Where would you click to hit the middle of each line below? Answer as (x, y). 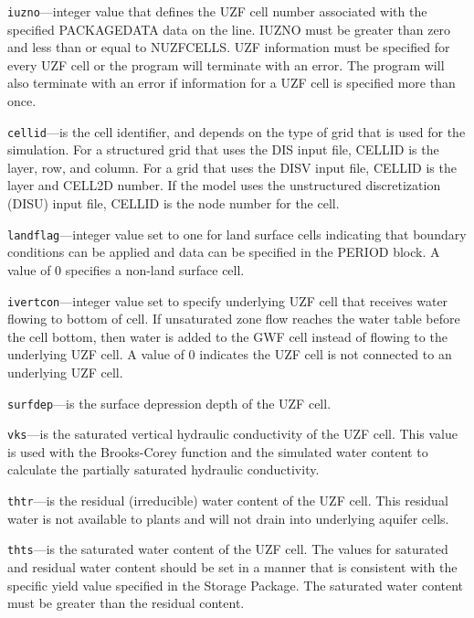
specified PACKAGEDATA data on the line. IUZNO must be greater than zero (229, 29)
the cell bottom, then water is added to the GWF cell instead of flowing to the (227, 336)
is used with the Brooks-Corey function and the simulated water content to (218, 451)
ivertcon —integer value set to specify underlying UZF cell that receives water (228, 300)
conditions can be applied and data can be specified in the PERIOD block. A (224, 252)
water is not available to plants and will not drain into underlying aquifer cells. (228, 518)
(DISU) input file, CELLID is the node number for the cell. (174, 203)
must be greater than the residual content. (126, 603)
